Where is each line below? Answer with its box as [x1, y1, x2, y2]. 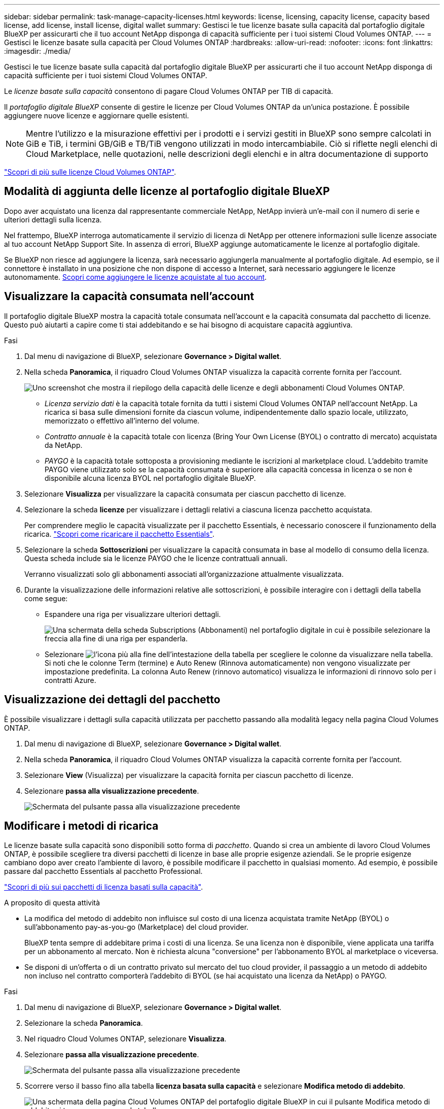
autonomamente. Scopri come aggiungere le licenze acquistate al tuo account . [4, 272, 267, 281]
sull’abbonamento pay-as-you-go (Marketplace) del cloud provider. [24, 923, 249, 932]
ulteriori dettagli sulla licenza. [4, 215, 102, 224]
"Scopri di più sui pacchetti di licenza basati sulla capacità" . [4, 883, 203, 892]
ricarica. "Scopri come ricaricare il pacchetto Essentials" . [24, 529, 214, 538]
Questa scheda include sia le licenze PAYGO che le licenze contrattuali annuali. [24, 553, 288, 563]
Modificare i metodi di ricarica [4, 819, 159, 832]
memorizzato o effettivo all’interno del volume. [45, 416, 200, 425]
